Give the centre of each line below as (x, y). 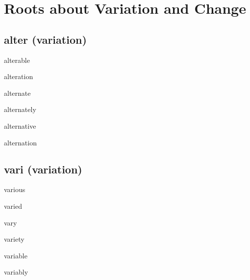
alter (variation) (45, 39)
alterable (17, 60)
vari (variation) (43, 169)
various (15, 189)
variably (16, 272)
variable (16, 255)
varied (13, 206)
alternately (20, 109)
